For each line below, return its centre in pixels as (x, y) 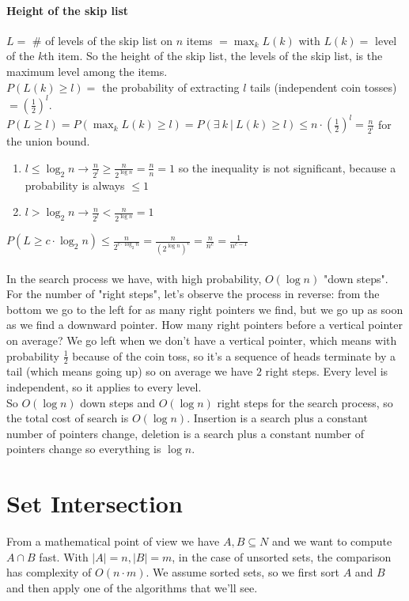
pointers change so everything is (84, 449)
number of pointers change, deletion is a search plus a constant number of (186, 433)
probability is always (75, 185)
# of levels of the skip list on (102, 40)
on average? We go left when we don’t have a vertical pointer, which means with (202, 340)
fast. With (64, 556)
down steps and (117, 402)
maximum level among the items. (87, 71)
